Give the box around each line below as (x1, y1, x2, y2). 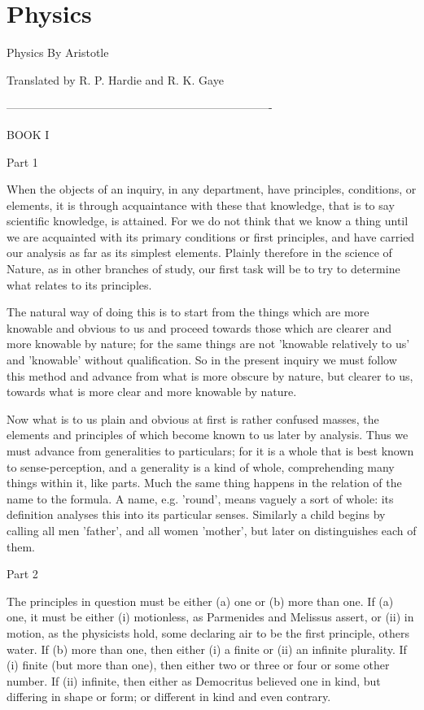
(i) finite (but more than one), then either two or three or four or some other (7, 656, 390, 673)
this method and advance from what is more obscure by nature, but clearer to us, (7, 367, 413, 384)
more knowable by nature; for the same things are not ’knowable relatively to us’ (7, 335, 410, 352)
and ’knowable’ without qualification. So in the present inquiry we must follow (7, 351, 397, 368)
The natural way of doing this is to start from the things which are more (7, 303, 369, 320)
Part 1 (7, 153, 38, 170)
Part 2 (7, 565, 38, 582)
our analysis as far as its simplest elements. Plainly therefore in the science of (7, 244, 392, 261)
